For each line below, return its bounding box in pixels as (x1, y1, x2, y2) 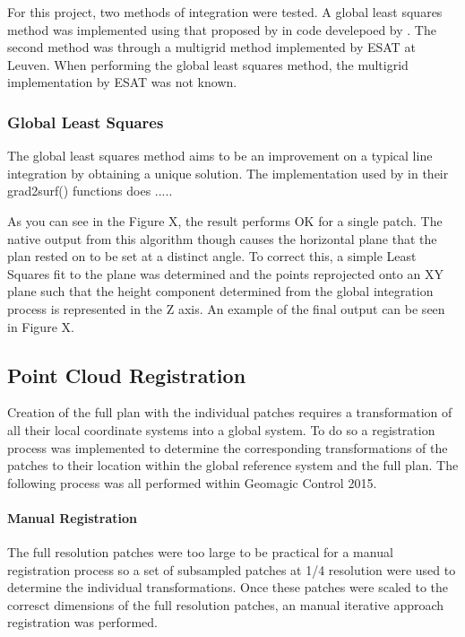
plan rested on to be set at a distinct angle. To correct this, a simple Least (7, 247, 417, 266)
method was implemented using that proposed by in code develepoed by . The (7, 20, 436, 39)
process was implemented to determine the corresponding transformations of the (7, 438, 448, 457)
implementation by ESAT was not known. (7, 73, 237, 92)
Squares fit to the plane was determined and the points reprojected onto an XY (7, 264, 443, 283)
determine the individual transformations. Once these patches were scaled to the (7, 578, 449, 597)
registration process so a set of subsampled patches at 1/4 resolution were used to (7, 560, 456, 579)
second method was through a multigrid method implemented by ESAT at (7, 38, 416, 57)
